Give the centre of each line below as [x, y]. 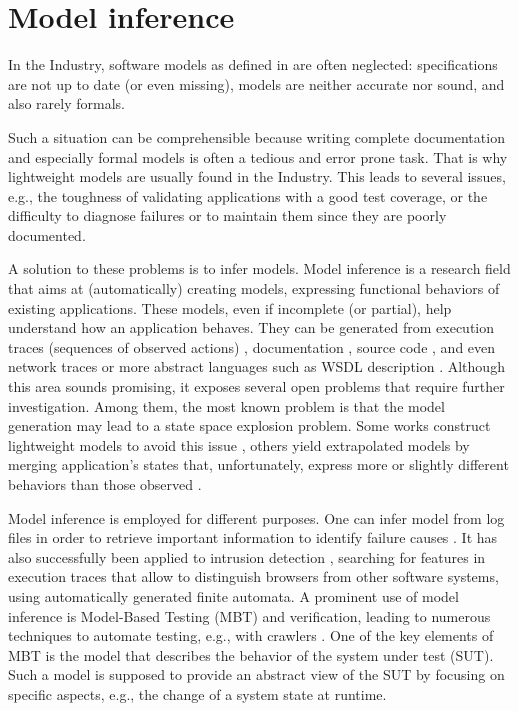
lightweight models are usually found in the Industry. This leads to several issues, [257, 176]
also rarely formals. [66, 103]
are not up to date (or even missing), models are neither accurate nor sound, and [256, 83]
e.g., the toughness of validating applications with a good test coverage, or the [248, 195]
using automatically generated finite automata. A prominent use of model [233, 595]
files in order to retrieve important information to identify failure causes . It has [253, 537]
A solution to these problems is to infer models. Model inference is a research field [259, 268]
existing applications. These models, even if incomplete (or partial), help [230, 307]
